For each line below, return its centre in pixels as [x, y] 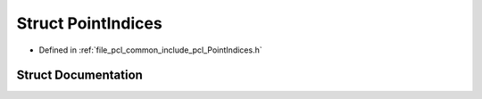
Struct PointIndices [89, 23]
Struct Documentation [79, 75]
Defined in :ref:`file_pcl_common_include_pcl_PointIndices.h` [150, 50]
